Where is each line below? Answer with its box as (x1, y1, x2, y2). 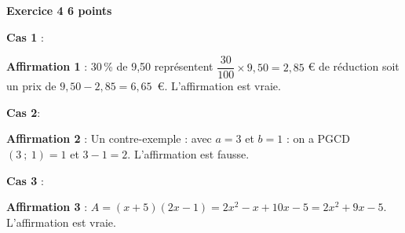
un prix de (6, 78, 57, 94)
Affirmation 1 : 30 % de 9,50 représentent (6, 58, 213, 75)
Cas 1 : (6, 28, 44, 45)
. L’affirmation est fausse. (127, 146, 250, 162)
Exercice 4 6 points (6, 2, 112, 18)
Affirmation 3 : (6, 198, 88, 215)
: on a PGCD (286, 130, 350, 147)
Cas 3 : (6, 172, 44, 188)
